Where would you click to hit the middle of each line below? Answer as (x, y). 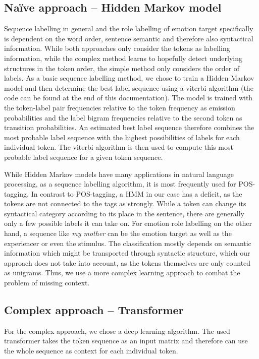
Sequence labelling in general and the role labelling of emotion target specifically (129, 28)
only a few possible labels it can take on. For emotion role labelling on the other (128, 223)
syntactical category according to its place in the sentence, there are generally (124, 213)
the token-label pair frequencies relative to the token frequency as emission (120, 107)
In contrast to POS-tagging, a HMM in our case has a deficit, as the (137, 193)
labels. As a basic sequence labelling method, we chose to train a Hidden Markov (129, 78)
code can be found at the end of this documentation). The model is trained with (128, 98)
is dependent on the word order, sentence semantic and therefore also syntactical (129, 38)
